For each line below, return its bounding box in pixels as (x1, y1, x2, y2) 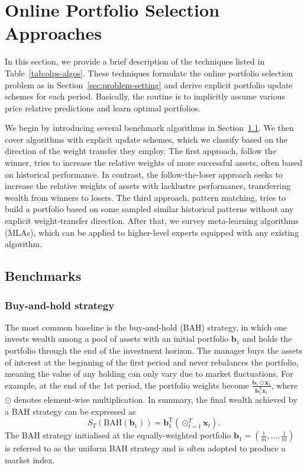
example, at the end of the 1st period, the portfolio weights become (5, 379, 249, 391)
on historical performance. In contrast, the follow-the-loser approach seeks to (5, 168, 283, 180)
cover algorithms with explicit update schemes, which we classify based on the (5, 133, 288, 145)
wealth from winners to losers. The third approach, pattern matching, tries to (5, 191, 286, 203)
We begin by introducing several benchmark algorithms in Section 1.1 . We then (5, 121, 294, 134)
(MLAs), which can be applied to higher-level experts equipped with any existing (5, 226, 299, 238)
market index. (5, 453, 55, 466)
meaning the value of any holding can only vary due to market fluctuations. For (5, 367, 293, 380)
